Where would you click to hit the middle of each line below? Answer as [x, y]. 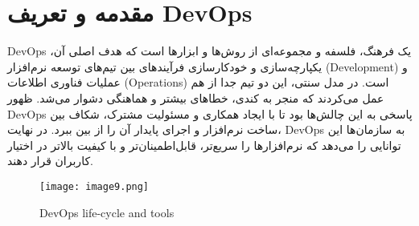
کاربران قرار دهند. [50, 161]
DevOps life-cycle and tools [107, 212]
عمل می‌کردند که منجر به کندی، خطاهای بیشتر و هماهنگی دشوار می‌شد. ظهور [196, 97]
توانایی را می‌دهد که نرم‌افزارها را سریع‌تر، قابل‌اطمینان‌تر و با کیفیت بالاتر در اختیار [204, 145]
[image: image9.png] [94, 186]
